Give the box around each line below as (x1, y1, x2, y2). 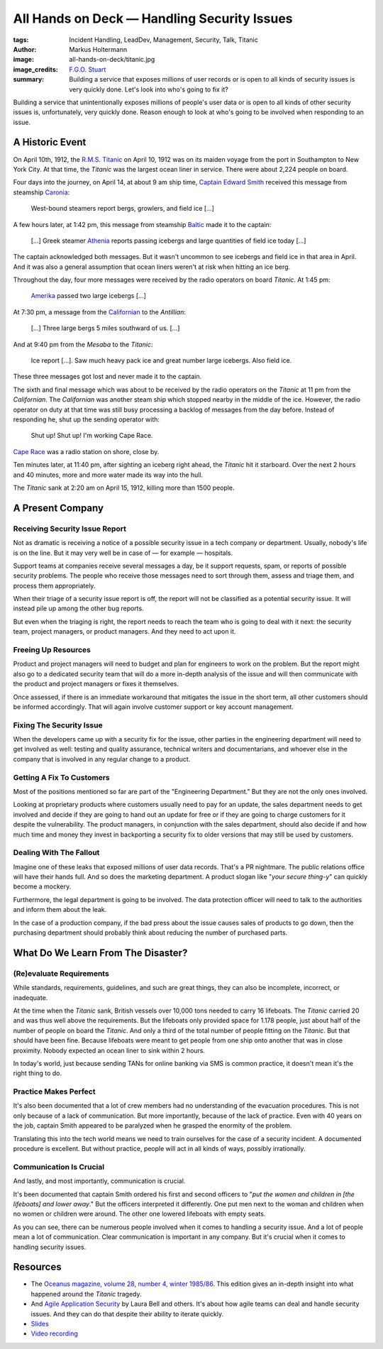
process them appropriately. (13, 581, 96, 590)
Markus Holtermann (69, 45, 128, 53)
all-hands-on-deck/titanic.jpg (69, 55, 155, 64)
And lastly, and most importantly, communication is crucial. (13, 1177, 186, 1185)
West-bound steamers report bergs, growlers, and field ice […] (30, 204, 214, 213)
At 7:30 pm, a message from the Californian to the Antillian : (13, 307, 186, 316)
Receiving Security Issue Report (13, 524, 127, 534)
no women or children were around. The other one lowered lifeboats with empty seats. (13, 1210, 266, 1218)
